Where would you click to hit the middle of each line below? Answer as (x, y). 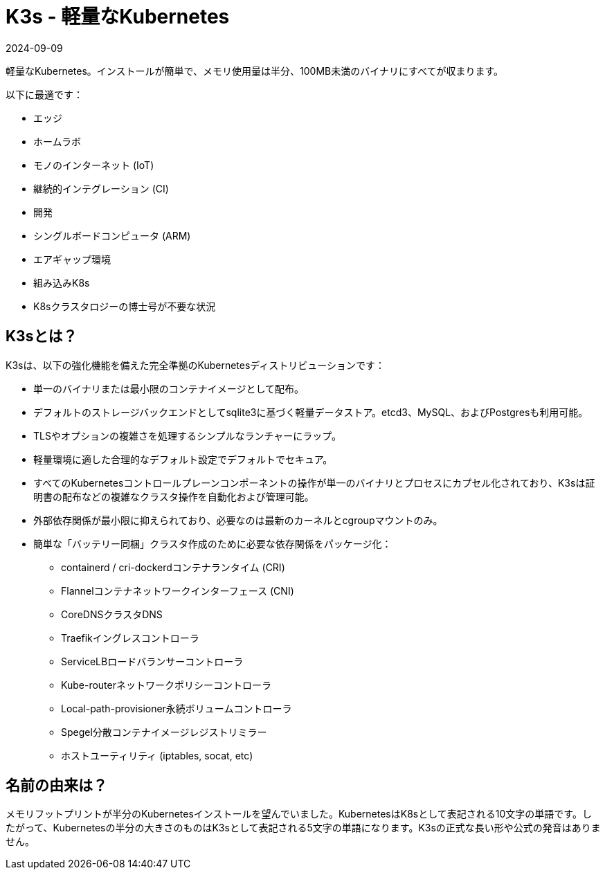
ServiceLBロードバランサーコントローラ (152, 661)
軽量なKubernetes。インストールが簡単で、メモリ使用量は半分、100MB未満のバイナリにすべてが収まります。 (255, 71)
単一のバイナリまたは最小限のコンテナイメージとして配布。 (169, 388)
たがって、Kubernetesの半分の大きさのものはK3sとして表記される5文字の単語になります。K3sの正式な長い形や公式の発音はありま (303, 828)
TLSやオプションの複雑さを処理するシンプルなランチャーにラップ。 (187, 435)
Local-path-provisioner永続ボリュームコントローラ (177, 708)
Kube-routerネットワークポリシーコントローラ (166, 685)
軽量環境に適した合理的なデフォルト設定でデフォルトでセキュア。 (183, 459)
